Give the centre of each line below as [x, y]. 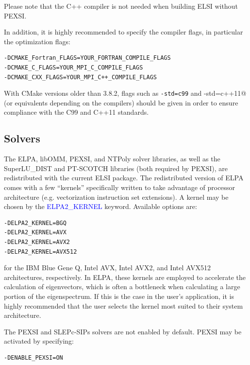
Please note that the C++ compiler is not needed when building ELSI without [121, 6]
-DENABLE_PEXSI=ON [33, 357]
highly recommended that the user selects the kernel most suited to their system [124, 305]
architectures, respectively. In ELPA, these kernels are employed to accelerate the [125, 277]
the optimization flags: [37, 41]
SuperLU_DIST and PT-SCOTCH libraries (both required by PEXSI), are [116, 168]
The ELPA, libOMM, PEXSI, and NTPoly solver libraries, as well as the [112, 159]
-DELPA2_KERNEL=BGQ [35, 223]
